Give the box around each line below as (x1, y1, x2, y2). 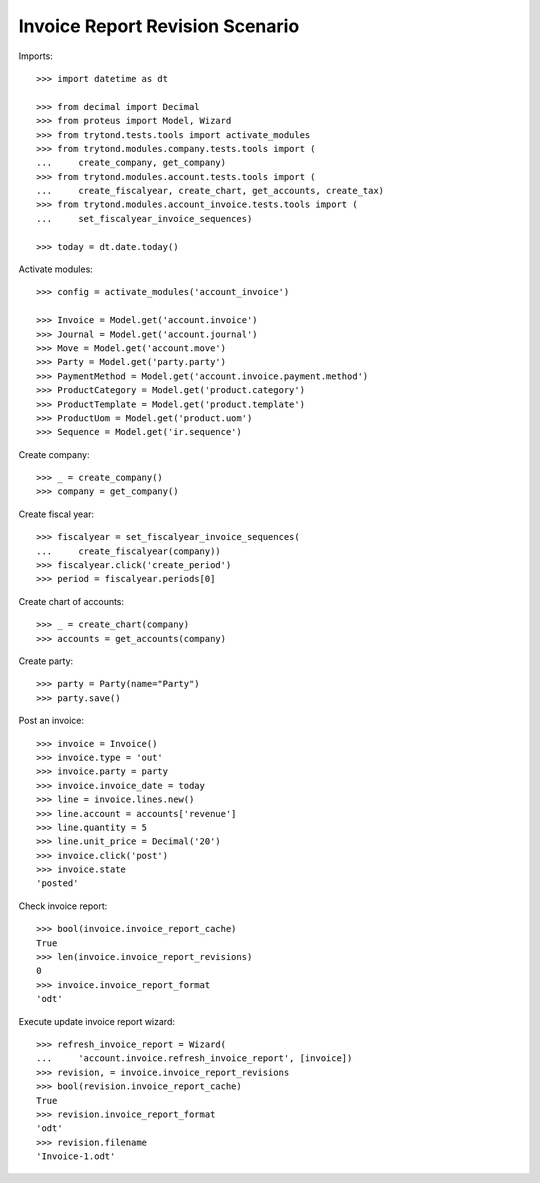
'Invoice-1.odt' (36, 1151, 116, 1162)
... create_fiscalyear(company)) (36, 545, 222, 557)
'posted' (36, 878, 79, 889)
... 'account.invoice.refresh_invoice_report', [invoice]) (36, 1053, 353, 1064)
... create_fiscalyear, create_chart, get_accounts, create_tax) (36, 185, 385, 197)
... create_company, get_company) (36, 157, 227, 169)
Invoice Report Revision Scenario (18, 15, 300, 37)
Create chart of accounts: (18, 595, 125, 607)
